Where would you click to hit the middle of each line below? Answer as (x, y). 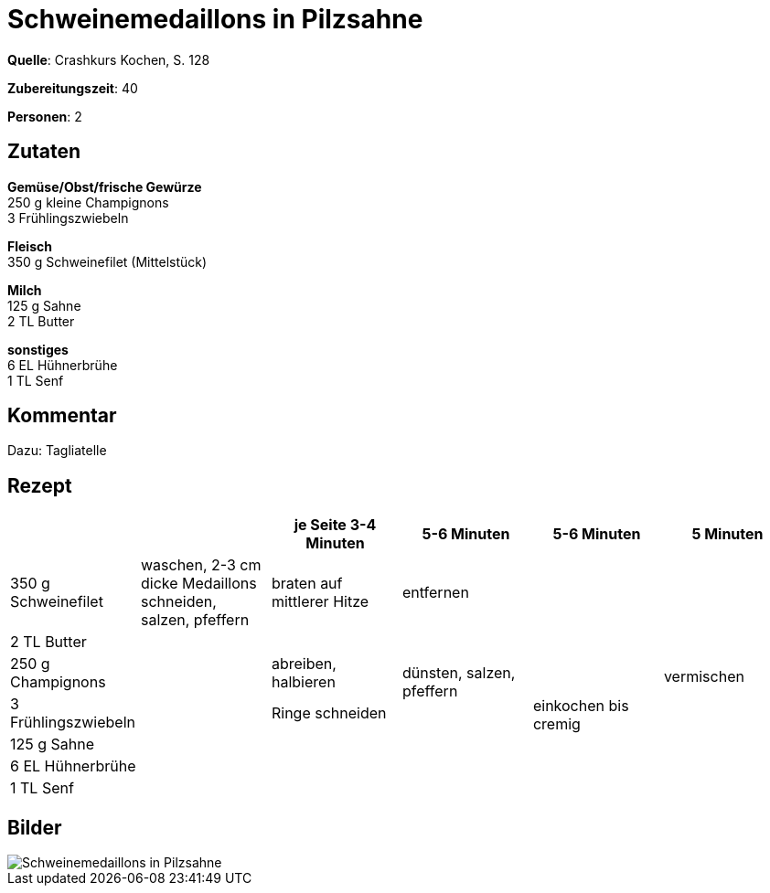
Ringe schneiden (329, 713)
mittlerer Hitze (320, 602)
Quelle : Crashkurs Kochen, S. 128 (109, 59)
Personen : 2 (45, 116)
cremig (556, 724)
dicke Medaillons (198, 584)
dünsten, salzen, (459, 673)
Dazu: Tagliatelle (57, 451)
